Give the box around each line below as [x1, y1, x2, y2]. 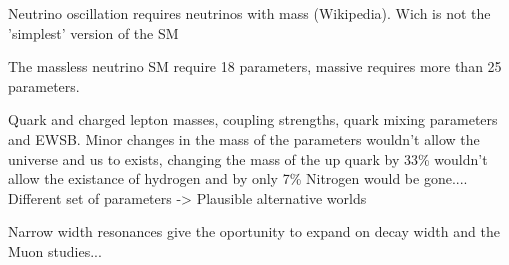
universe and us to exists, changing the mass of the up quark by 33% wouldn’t [8, 148, 488, 169]
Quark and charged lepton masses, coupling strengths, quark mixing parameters [8, 109, 498, 130]
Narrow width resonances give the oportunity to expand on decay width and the [8, 221, 500, 242]
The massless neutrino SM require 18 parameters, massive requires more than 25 [8, 56, 502, 77]
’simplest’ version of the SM [8, 22, 179, 43]
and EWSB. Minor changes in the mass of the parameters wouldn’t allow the [8, 128, 480, 149]
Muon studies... [8, 240, 102, 261]
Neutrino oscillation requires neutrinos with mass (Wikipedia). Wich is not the [8, 3, 491, 23]
